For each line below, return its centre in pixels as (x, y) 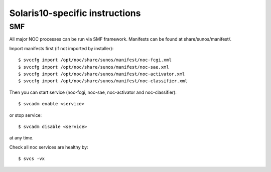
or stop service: (26, 115)
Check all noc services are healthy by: (49, 147)
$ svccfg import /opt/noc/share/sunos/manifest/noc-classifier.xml (103, 81)
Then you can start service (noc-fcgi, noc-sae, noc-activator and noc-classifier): (93, 92)
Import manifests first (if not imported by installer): (61, 48)
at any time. (21, 138)
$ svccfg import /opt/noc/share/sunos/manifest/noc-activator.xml (102, 74)
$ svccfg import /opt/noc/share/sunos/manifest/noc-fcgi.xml (95, 60)
